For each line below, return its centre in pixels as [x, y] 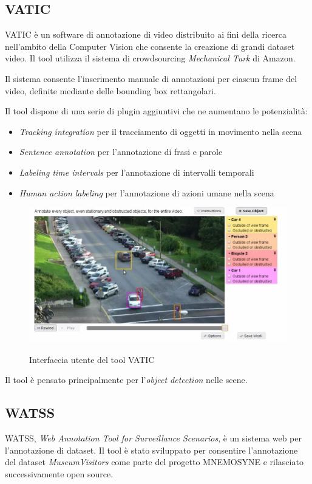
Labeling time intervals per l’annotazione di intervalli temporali [137, 172]
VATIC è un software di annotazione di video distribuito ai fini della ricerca [146, 34]
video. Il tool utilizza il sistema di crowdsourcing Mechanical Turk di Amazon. [150, 58]
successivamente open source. [59, 473]
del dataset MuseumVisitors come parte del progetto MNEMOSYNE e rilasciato [154, 462]
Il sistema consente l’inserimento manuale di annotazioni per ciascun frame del [151, 78]
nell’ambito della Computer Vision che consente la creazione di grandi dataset [150, 46]
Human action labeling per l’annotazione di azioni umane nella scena [147, 192]
